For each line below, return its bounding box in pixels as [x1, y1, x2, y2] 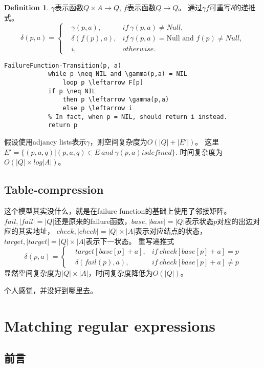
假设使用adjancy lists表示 [4, 136, 86, 147]
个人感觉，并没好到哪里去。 [4, 284, 97, 295]
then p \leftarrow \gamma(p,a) [62, 96, 169, 104]
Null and [166, 35, 194, 43]
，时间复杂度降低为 [88, 268, 153, 278]
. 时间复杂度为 [175, 146, 223, 157]
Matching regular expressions [4, 315, 216, 336]
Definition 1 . [4, 2, 49, 12]
